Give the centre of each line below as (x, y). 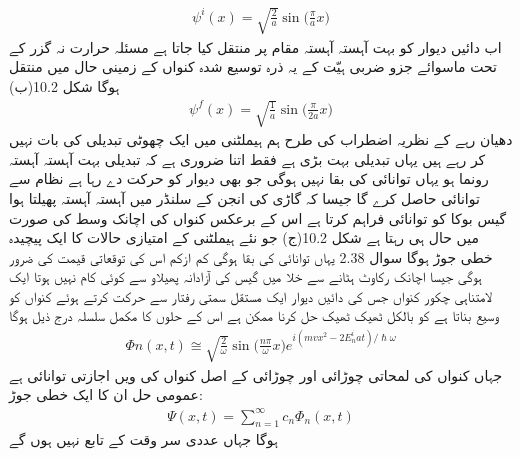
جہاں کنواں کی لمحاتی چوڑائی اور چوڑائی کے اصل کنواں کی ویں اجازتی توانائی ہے (256, 374)
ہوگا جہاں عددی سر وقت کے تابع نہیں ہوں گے (143, 439)
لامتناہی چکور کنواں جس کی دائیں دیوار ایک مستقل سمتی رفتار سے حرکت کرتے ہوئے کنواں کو (250, 295)
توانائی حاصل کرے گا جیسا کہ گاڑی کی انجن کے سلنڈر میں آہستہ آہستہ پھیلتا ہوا (244, 197)
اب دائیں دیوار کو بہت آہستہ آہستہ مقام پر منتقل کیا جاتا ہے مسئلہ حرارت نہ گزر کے (255, 46)
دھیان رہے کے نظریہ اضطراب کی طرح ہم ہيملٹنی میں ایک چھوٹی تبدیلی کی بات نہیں (261, 139)
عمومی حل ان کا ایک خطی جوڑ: (106, 394)
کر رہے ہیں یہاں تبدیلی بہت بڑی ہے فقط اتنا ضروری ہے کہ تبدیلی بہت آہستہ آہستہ (247, 158)
